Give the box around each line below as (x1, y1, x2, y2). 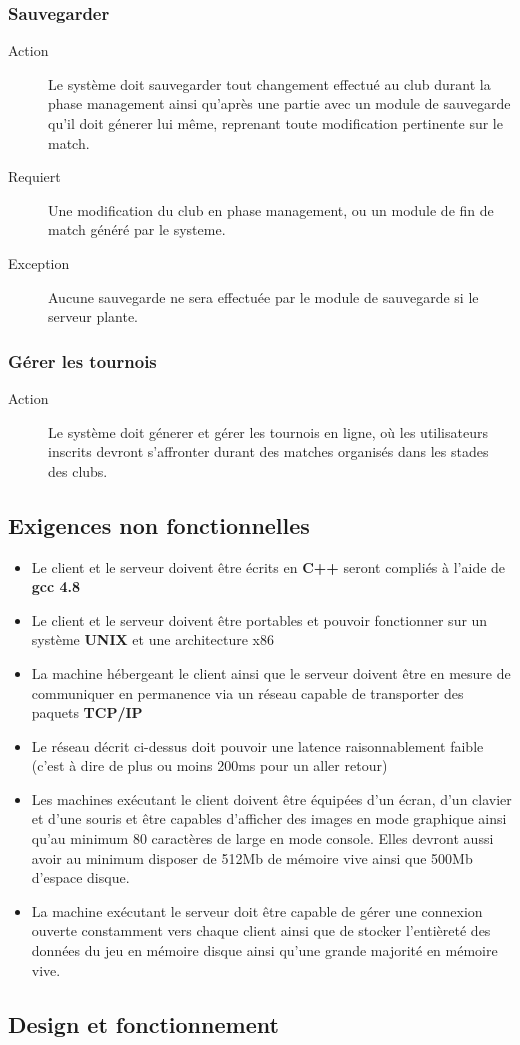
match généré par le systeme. (48, 219, 226, 240)
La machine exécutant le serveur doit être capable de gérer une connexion (31, 900, 483, 921)
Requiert (8, 166, 61, 187)
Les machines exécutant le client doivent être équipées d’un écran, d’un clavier (31, 788, 512, 809)
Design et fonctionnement (8, 1008, 279, 1039)
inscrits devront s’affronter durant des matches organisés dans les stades (48, 441, 489, 462)
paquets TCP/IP (31, 702, 143, 723)
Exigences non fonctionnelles (8, 509, 310, 540)
